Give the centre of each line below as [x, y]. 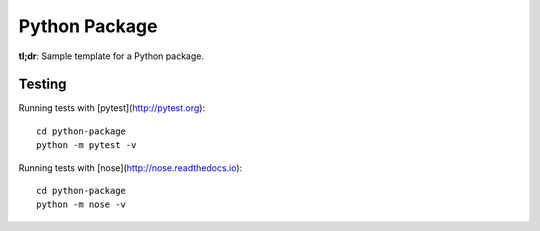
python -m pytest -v [86, 145]
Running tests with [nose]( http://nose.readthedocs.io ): [130, 167]
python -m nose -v [81, 204]
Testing [42, 84]
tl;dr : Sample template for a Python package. [111, 56]
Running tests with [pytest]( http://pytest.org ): [111, 108]
